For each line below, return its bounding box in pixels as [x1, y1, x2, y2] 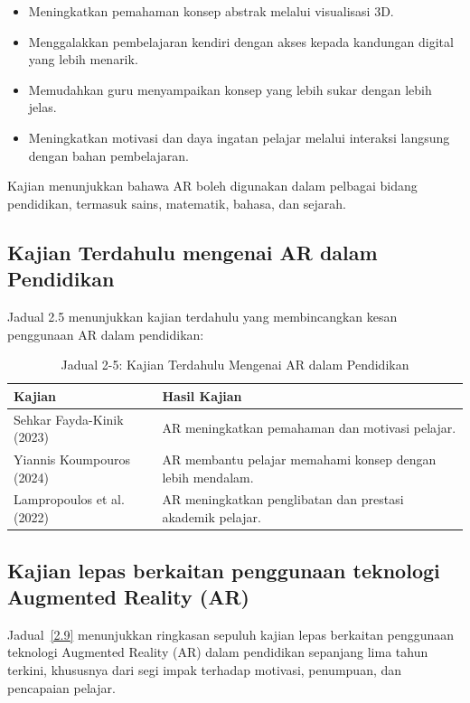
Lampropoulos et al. [14, 490, 125, 509]
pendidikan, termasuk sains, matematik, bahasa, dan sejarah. [7, 193, 347, 212]
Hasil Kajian [162, 386, 242, 405]
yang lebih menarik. [28, 50, 138, 69]
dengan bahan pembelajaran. [28, 145, 189, 164]
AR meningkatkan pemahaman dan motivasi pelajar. [162, 418, 456, 437]
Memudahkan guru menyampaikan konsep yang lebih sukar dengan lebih [28, 80, 432, 98]
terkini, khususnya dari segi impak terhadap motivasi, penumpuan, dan [7, 660, 402, 679]
